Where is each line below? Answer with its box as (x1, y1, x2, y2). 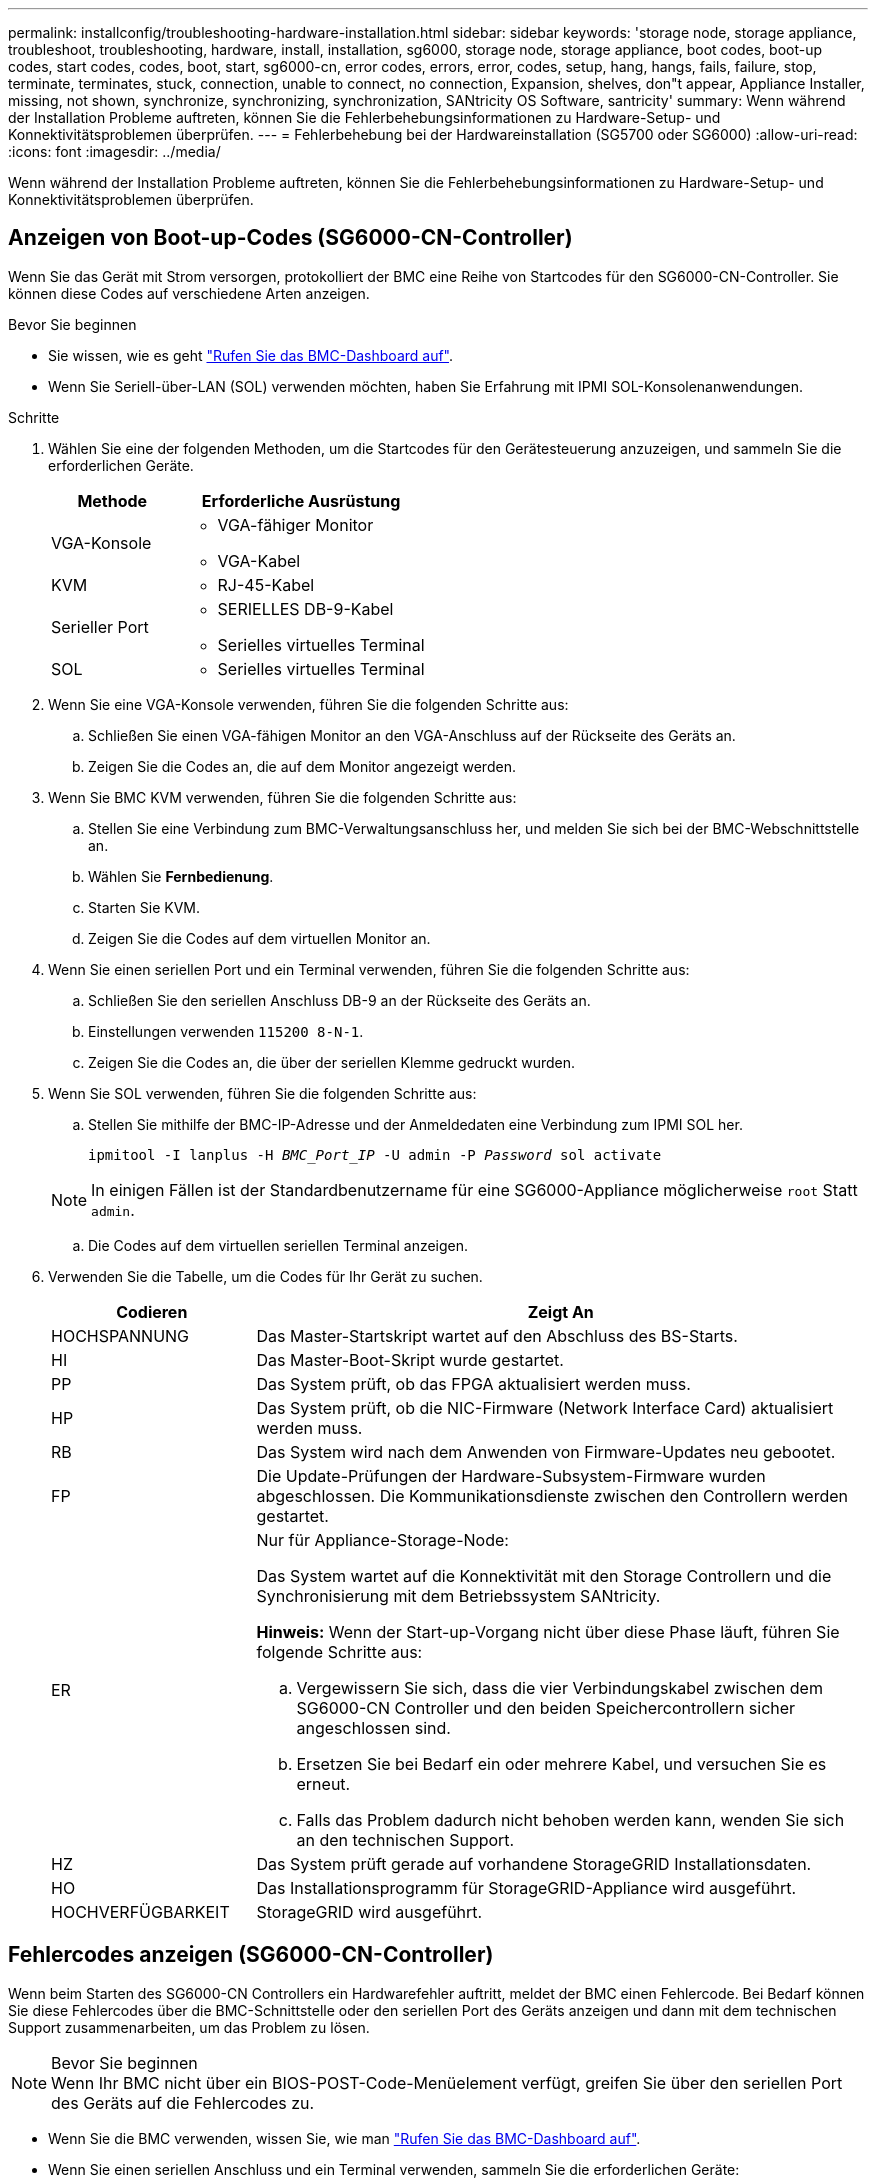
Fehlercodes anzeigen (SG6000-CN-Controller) (8, 1942, 494, 1968)
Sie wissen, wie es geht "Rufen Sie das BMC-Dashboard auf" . (48, 346, 454, 364)
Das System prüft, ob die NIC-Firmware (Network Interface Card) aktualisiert (256, 1397, 834, 1418)
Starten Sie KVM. (88, 898, 201, 916)
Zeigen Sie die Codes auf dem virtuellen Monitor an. (88, 929, 431, 947)
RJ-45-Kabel (217, 574, 315, 595)
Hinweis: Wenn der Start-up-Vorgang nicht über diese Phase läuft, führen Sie (256, 1621, 840, 1642)
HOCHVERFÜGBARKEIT (51, 1901, 230, 1922)
